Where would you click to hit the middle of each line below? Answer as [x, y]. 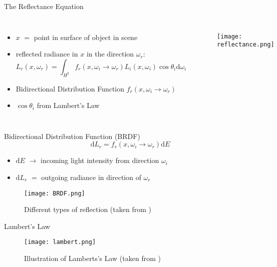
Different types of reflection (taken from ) [88, 209]
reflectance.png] [246, 45]
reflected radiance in [47, 54]
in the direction [110, 54]
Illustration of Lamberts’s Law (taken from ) [92, 258]
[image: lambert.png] [60, 242]
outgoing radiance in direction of [91, 177]
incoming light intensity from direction [100, 160]
